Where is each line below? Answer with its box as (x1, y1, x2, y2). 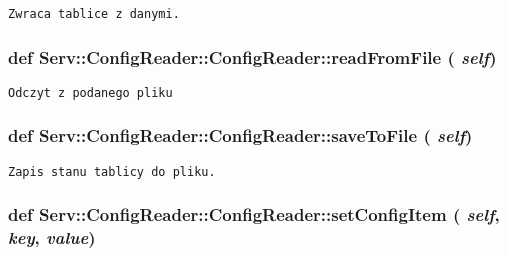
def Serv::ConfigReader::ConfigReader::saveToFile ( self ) (8, 123, 473, 148)
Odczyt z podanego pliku (8, 85, 173, 100)
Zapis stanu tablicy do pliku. (8, 164, 216, 179)
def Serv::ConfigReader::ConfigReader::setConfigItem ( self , (8, 202, 500, 227)
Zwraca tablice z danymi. (8, 7, 180, 21)
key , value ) (8, 225, 96, 250)
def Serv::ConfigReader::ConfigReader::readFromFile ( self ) (8, 44, 497, 69)
